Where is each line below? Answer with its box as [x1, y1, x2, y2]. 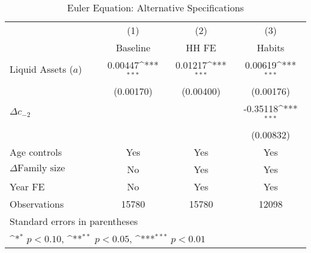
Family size [17, 163, 65, 173]
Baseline [115, 41, 151, 54]
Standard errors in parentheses [10, 214, 138, 228]
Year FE [10, 179, 45, 193]
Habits [257, 41, 285, 54]
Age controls [10, 144, 62, 159]
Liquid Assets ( [10, 62, 74, 76]
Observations [10, 196, 64, 211]
